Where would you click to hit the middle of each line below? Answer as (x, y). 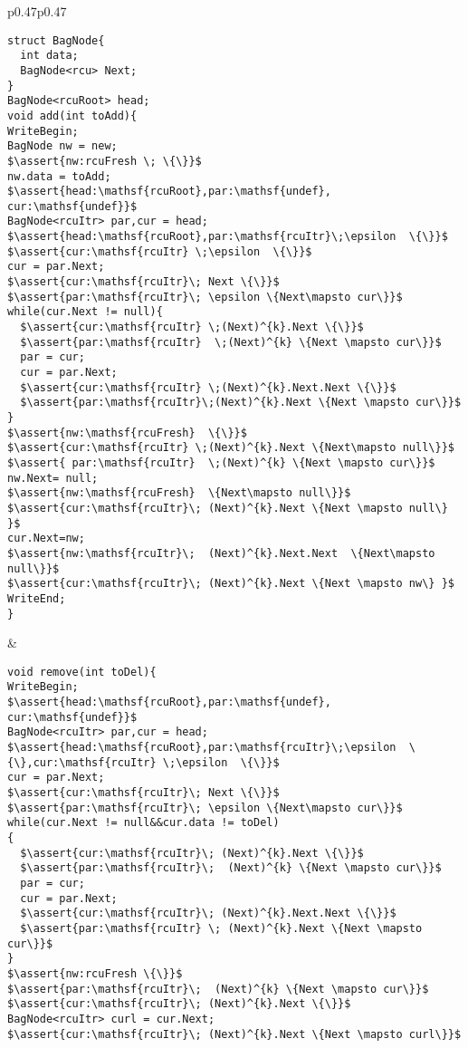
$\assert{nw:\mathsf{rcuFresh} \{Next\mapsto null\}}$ (179, 493)
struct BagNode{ (56, 40)
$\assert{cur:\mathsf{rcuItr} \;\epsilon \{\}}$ (160, 251)
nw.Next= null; (53, 478)
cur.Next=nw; (46, 538)
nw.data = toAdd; (59, 176)
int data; (49, 56)
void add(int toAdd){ (72, 115)
